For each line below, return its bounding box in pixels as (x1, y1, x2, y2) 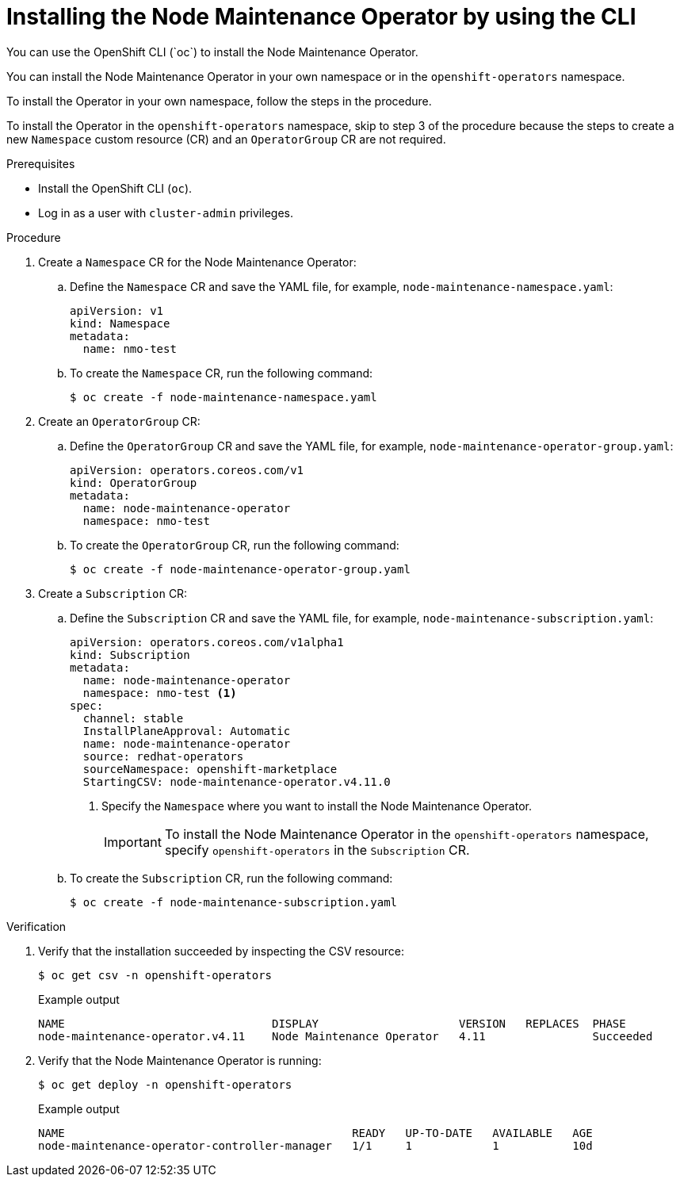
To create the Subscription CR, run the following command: (70, 871, 393, 885)
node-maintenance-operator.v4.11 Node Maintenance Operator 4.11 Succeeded (38, 1029, 653, 1043)
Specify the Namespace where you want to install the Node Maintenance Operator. (101, 798, 532, 813)
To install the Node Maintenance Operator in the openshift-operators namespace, (164, 825, 649, 842)
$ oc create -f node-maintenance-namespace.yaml (70, 390, 377, 404)
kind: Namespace (70, 316, 170, 330)
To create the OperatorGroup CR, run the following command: (70, 538, 399, 552)
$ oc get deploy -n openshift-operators (38, 1078, 292, 1091)
